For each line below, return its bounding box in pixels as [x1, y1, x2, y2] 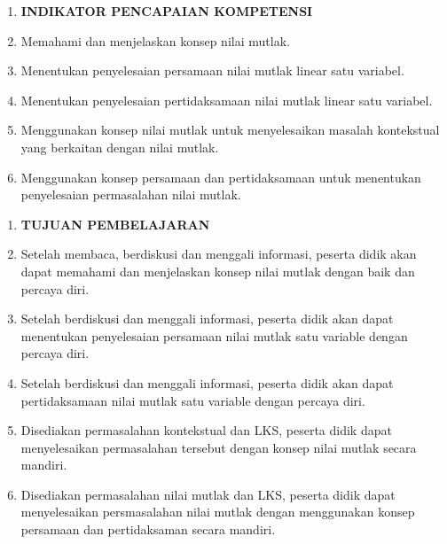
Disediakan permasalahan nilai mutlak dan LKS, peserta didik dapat [20, 485, 396, 503]
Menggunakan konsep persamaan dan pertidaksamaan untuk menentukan [20, 167, 421, 186]
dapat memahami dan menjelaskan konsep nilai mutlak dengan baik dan [20, 261, 415, 280]
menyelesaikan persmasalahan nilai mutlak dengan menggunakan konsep [20, 502, 415, 521]
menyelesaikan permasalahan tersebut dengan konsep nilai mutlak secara [20, 438, 417, 456]
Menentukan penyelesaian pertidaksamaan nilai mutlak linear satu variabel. [20, 90, 433, 109]
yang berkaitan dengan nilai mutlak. [20, 137, 219, 156]
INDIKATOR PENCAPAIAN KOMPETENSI [20, 2, 313, 19]
